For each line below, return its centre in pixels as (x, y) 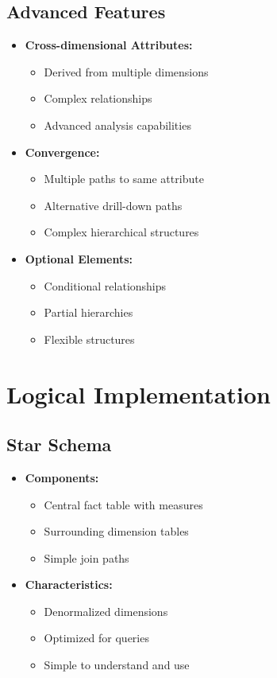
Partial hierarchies (88, 312)
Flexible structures (89, 339)
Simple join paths (87, 557)
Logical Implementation (138, 394)
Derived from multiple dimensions (126, 71)
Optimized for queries (96, 638)
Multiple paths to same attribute (124, 179)
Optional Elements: (79, 258)
